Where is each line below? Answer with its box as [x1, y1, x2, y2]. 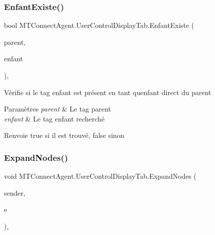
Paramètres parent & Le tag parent [4, 104, 111, 114]
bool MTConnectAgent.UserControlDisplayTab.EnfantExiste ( [4, 20, 195, 30]
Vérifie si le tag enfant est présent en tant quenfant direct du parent [4, 87, 212, 97]
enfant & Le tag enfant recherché [4, 113, 105, 123]
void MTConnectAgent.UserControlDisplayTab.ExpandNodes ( [4, 171, 197, 181]
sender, [4, 187, 25, 198]
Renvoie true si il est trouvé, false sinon [4, 130, 124, 140]
